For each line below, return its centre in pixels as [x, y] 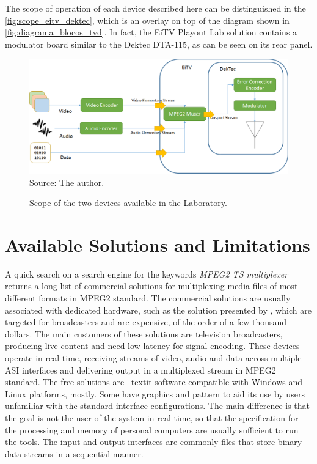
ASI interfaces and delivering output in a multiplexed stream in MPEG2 [140, 370]
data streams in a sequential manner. [74, 453]
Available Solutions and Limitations [158, 244]
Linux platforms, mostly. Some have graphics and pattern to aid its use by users [155, 393]
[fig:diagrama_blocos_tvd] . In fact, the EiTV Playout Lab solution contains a [151, 32]
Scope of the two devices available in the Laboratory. [128, 203]
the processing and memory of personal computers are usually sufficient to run [152, 429]
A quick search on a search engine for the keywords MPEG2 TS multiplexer [147, 274]
